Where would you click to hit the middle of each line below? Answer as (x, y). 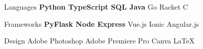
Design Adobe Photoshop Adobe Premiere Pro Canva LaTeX (99, 41)
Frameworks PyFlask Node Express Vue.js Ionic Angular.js (102, 23)
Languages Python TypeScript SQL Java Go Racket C (96, 7)
